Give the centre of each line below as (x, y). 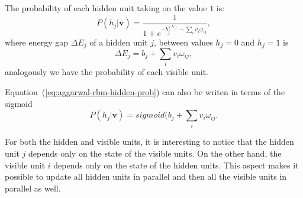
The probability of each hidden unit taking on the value (106, 8)
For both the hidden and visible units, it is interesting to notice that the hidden (149, 142)
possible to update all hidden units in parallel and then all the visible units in (146, 176)
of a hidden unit (119, 42)
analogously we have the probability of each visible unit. (107, 72)
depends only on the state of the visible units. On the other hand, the (155, 153)
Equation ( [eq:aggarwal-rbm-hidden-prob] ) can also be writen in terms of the (145, 91)
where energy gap (37, 42)
